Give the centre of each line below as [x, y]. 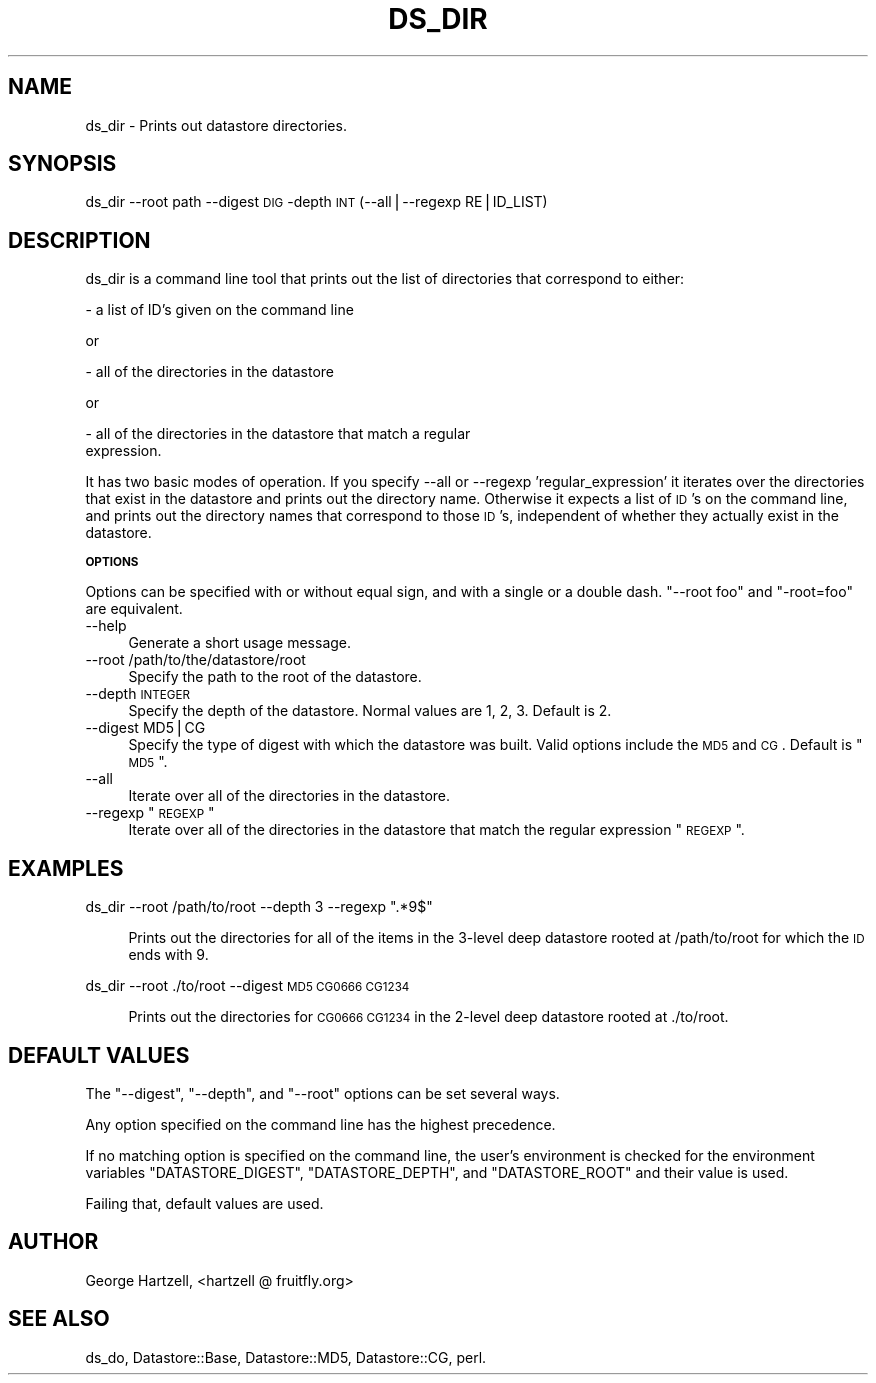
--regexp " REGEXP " [150, 813]
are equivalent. [134, 609]
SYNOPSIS [62, 164]
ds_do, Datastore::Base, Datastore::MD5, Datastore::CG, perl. [286, 1357]
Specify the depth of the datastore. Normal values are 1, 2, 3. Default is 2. [370, 711]
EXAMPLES [66, 868]
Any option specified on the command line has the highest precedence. [320, 1124]
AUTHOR [53, 1242]
